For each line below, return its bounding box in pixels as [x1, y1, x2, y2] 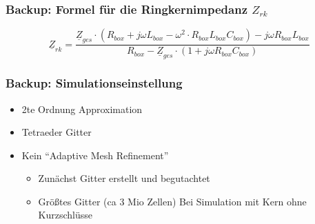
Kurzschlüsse [38, 207, 93, 222]
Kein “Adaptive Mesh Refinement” [21, 147, 169, 162]
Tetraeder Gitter [21, 125, 92, 139]
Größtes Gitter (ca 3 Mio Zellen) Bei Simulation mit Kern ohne [38, 194, 307, 208]
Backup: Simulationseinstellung [6, 74, 183, 92]
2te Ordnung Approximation [21, 101, 143, 116]
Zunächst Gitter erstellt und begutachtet [38, 171, 210, 185]
